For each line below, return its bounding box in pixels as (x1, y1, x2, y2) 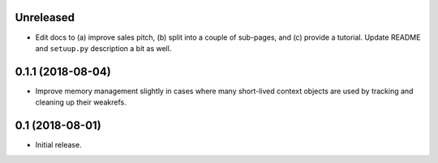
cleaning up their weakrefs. (35, 97, 127, 107)
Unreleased (15, 11, 75, 24)
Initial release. (35, 140, 82, 150)
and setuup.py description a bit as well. (35, 43, 172, 53)
